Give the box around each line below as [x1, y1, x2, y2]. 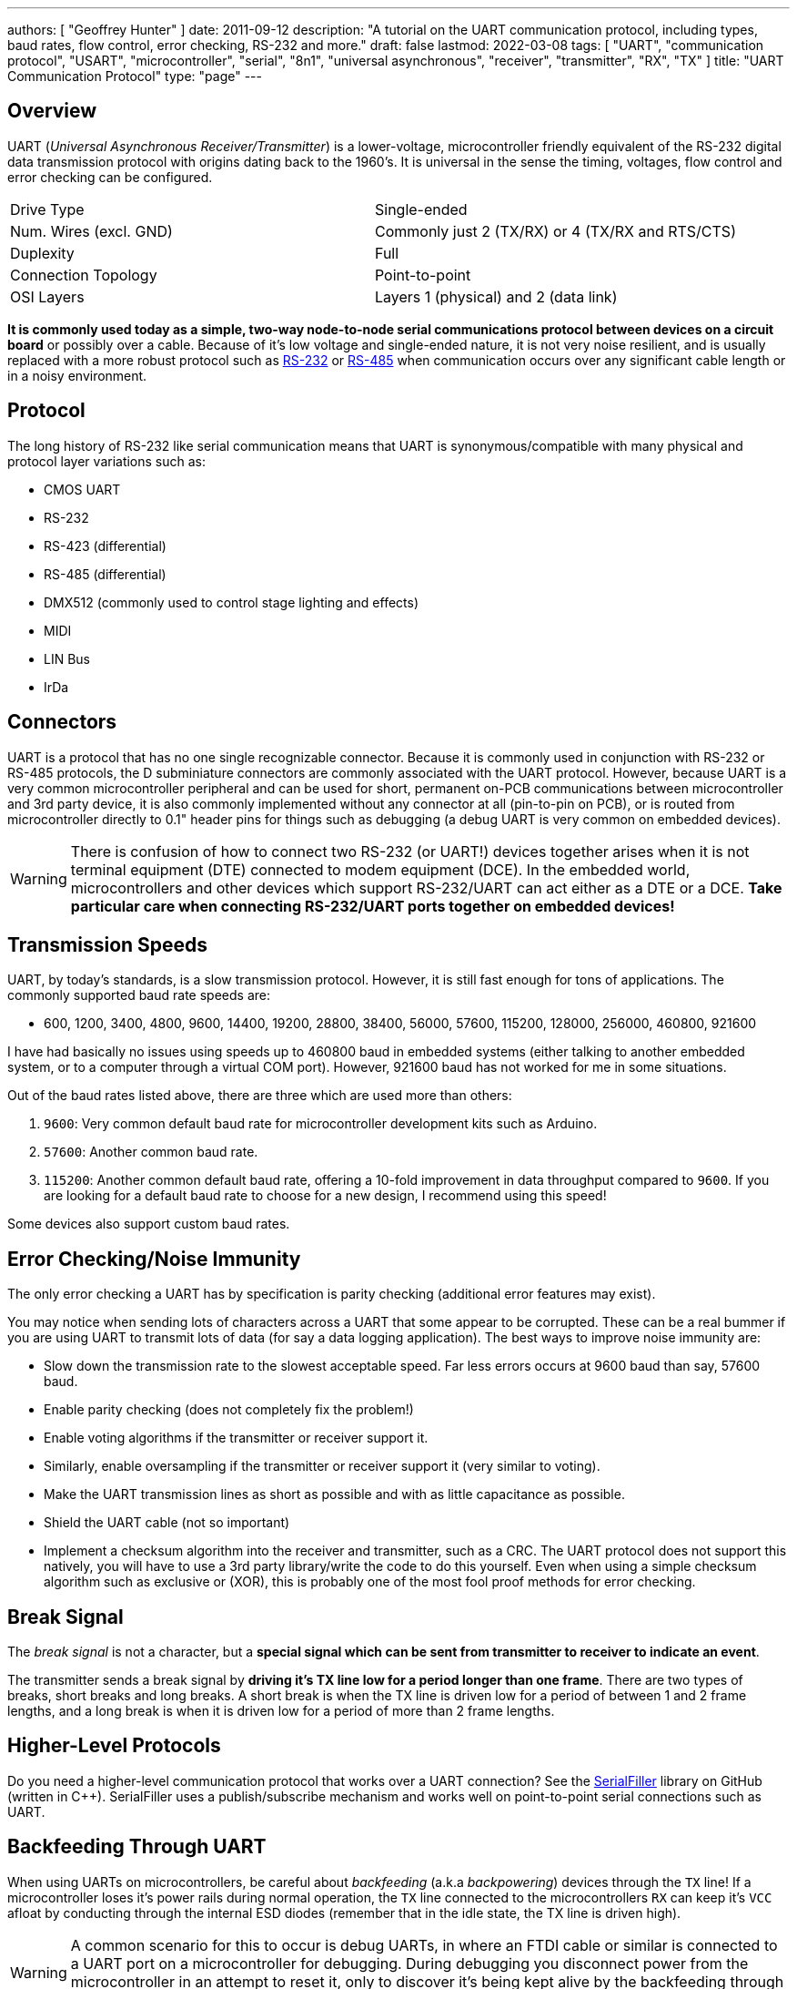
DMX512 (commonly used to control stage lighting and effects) [44, 594, 419, 610]
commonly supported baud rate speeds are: [7, 987, 270, 1004]
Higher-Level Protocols [7, 1734, 221, 1758]
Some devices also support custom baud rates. [7, 1216, 290, 1232]
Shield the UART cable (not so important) [44, 1515, 290, 1531]
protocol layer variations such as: [7, 453, 207, 469]
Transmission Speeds [7, 933, 208, 956]
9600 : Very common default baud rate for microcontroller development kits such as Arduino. [44, 1116, 598, 1132]
